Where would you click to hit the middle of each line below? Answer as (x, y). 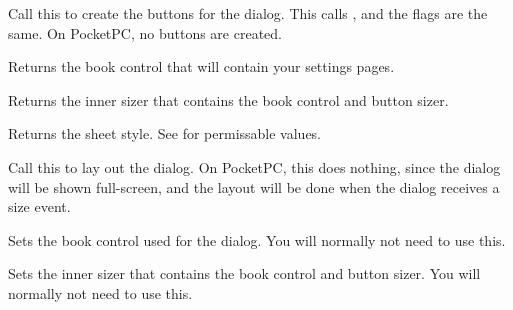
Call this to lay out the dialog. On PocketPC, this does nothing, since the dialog (254, 166)
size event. (39, 206)
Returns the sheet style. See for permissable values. (165, 133)
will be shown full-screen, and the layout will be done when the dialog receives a (254, 186)
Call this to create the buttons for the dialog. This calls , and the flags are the (248, 13)
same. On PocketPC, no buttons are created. (145, 32)
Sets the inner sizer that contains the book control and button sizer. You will (244, 273)
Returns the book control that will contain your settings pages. (201, 66)
